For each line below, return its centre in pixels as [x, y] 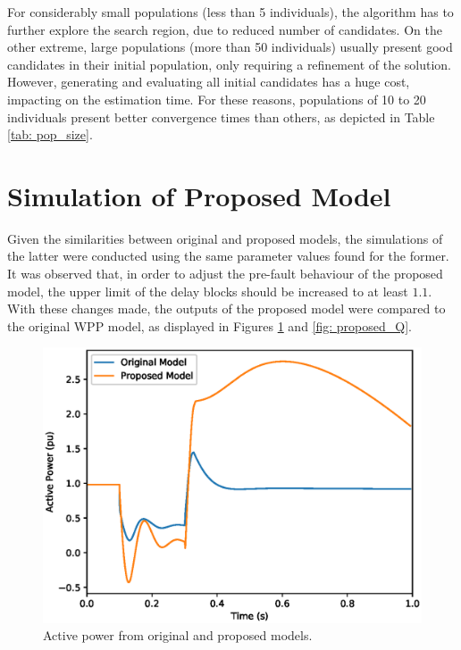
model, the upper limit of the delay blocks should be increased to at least [208, 291]
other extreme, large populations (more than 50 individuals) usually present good [230, 47]
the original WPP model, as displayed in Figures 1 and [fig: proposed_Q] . [210, 325]
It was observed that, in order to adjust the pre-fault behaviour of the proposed [225, 274]
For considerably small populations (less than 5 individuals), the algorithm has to [230, 12]
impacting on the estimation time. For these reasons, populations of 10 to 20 [217, 99]
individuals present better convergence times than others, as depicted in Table [221, 117]
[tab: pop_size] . [50, 134]
